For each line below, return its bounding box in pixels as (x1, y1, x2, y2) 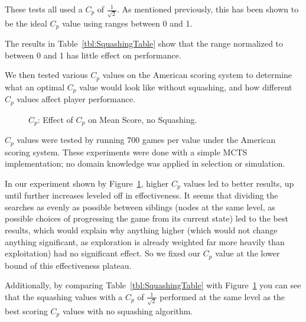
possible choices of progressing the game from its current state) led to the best (5, 212, 288, 225)
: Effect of (37, 113, 73, 125)
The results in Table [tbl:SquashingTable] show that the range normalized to (5, 37, 284, 50)
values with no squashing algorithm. (62, 304, 193, 317)
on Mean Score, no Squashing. (87, 113, 197, 125)
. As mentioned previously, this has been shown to (116, 3, 299, 15)
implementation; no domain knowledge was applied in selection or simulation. (5, 157, 285, 170)
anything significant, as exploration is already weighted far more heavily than (5, 235, 285, 248)
